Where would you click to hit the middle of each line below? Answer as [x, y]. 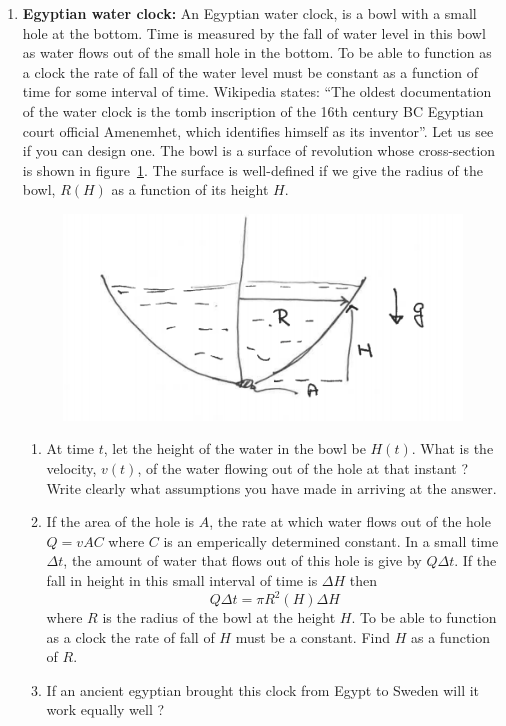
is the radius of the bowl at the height [219, 617]
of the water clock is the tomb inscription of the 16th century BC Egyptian [253, 110]
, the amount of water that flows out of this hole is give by [242, 560]
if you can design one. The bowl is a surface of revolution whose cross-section [259, 150]
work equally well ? [105, 709]
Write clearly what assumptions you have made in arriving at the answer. [271, 487]
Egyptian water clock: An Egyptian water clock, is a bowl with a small [249, 13]
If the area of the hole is [120, 521]
